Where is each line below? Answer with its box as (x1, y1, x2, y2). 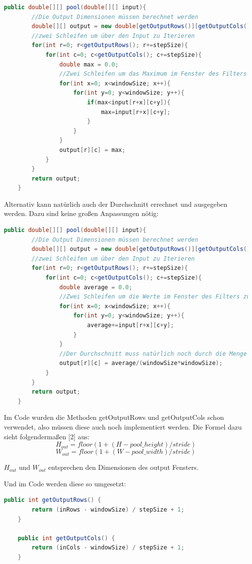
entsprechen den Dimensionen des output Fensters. (48, 462, 199, 472)
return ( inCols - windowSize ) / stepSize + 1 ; (31, 544, 185, 551)
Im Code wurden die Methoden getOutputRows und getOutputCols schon (4, 412, 224, 422)
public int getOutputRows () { (4, 497, 101, 504)
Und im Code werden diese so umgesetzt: (4, 478, 126, 488)
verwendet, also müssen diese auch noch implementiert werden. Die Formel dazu (4, 421, 242, 431)
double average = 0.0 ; (59, 283, 132, 291)
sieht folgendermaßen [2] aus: (4, 431, 90, 441)
